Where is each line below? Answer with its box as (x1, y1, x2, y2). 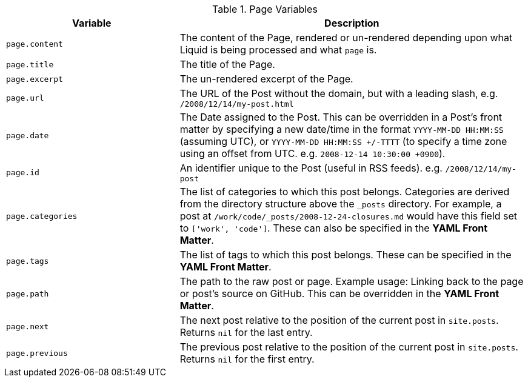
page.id (6, 168, 39, 177)
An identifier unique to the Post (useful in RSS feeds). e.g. (179, 162, 443, 174)
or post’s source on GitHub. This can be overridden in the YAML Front (179, 287, 500, 300)
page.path (6, 289, 49, 298)
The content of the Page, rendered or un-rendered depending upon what (179, 32, 513, 44)
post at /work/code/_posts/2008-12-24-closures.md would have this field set (179, 210, 518, 222)
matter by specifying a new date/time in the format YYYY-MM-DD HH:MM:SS (179, 123, 504, 135)
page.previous (6, 348, 68, 358)
